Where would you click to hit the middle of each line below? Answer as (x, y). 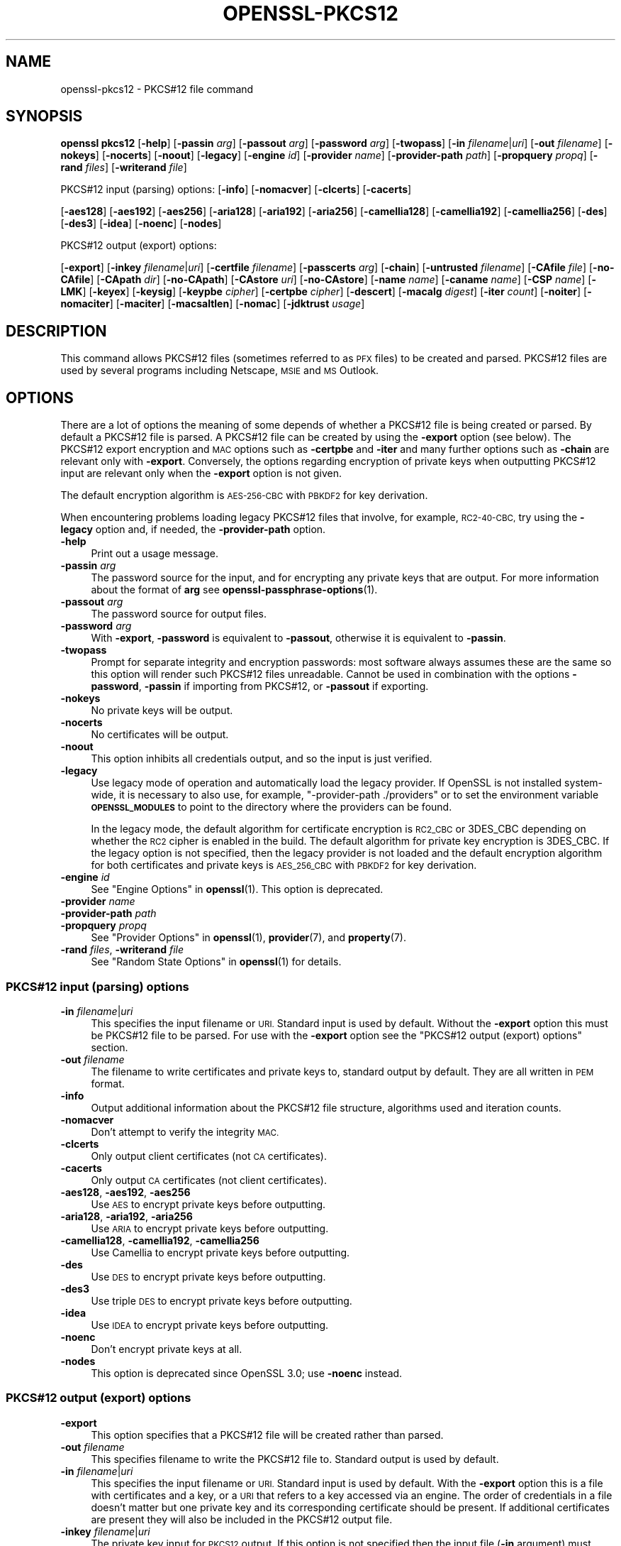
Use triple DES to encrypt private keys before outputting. (222, 1300)
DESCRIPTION (56, 331)
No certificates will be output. (160, 735)
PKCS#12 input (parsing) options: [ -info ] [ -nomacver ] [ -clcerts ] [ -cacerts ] (236, 190)
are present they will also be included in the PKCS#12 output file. (242, 1519)
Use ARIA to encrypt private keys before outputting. (210, 1228)
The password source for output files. (179, 614)
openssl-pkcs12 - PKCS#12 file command (157, 89)
